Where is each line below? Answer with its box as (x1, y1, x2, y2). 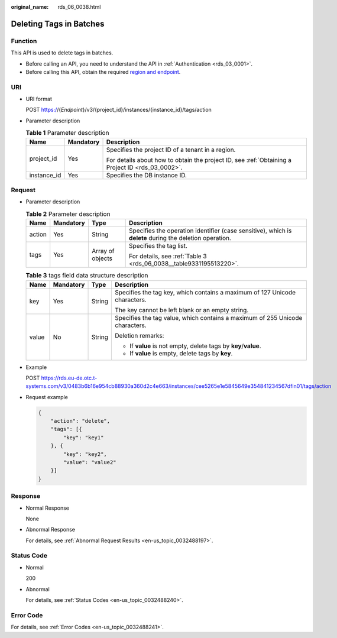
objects (92, 254, 112, 263)
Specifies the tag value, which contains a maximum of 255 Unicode (115, 313, 303, 322)
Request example (25, 393, 68, 400)
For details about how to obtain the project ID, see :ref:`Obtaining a (106, 156, 292, 164)
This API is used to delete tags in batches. (11, 49, 114, 56)
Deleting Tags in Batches (11, 18, 105, 29)
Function (11, 37, 37, 45)
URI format (25, 95, 53, 103)
